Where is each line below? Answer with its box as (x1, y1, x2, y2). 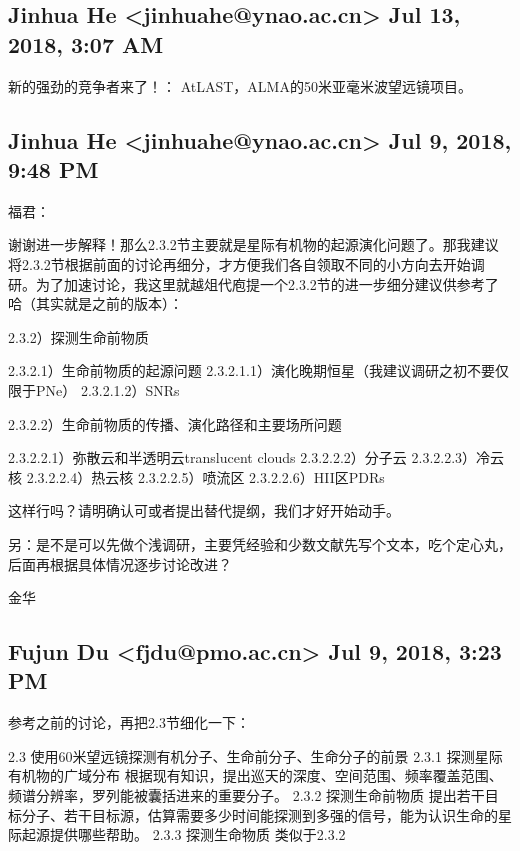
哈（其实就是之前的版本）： (8, 293, 183, 314)
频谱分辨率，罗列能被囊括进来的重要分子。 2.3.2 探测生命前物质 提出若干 (8, 785, 485, 806)
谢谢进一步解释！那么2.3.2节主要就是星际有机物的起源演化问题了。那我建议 (8, 234, 499, 255)
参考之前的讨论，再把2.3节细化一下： (8, 712, 250, 733)
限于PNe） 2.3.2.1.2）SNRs (8, 379, 180, 400)
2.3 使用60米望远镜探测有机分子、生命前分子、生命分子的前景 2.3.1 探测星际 (8, 745, 503, 766)
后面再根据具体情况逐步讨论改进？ (8, 553, 232, 574)
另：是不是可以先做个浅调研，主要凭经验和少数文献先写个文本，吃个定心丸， (8, 533, 512, 554)
